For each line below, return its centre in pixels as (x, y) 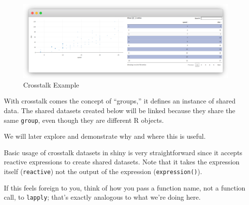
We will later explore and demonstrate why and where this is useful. (105, 136)
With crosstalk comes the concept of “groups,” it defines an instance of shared (120, 101)
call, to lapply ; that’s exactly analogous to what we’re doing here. (102, 197)
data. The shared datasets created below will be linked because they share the (120, 110)
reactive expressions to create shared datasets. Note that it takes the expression (122, 162)
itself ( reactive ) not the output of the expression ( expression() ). (103, 171)
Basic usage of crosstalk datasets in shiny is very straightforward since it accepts (123, 152)
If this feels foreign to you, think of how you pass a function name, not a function (125, 187)
